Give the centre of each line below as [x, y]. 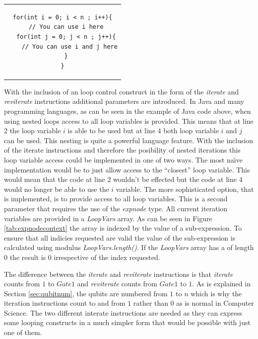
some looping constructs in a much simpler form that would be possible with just [127, 322]
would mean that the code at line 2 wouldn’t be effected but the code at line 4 [123, 179]
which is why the [216, 293]
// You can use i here [66, 27]
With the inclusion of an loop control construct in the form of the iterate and [122, 91]
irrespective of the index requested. [107, 257]
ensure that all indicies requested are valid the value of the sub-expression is [120, 237]
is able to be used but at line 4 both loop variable [143, 130]
